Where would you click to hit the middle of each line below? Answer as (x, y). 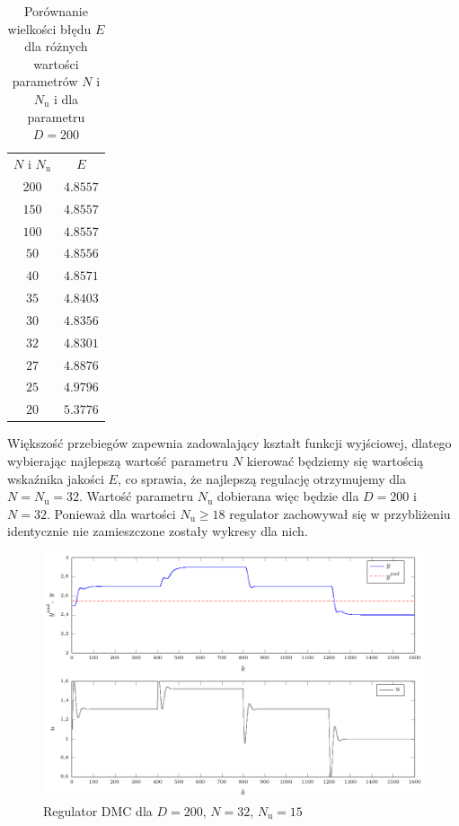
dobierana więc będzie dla (288, 496)
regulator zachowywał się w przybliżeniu (340, 513)
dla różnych (56, 46)
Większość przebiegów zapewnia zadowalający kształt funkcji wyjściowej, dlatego (229, 443)
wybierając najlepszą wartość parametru (118, 460)
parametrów (45, 81)
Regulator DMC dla (98, 810)
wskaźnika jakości (56, 478)
